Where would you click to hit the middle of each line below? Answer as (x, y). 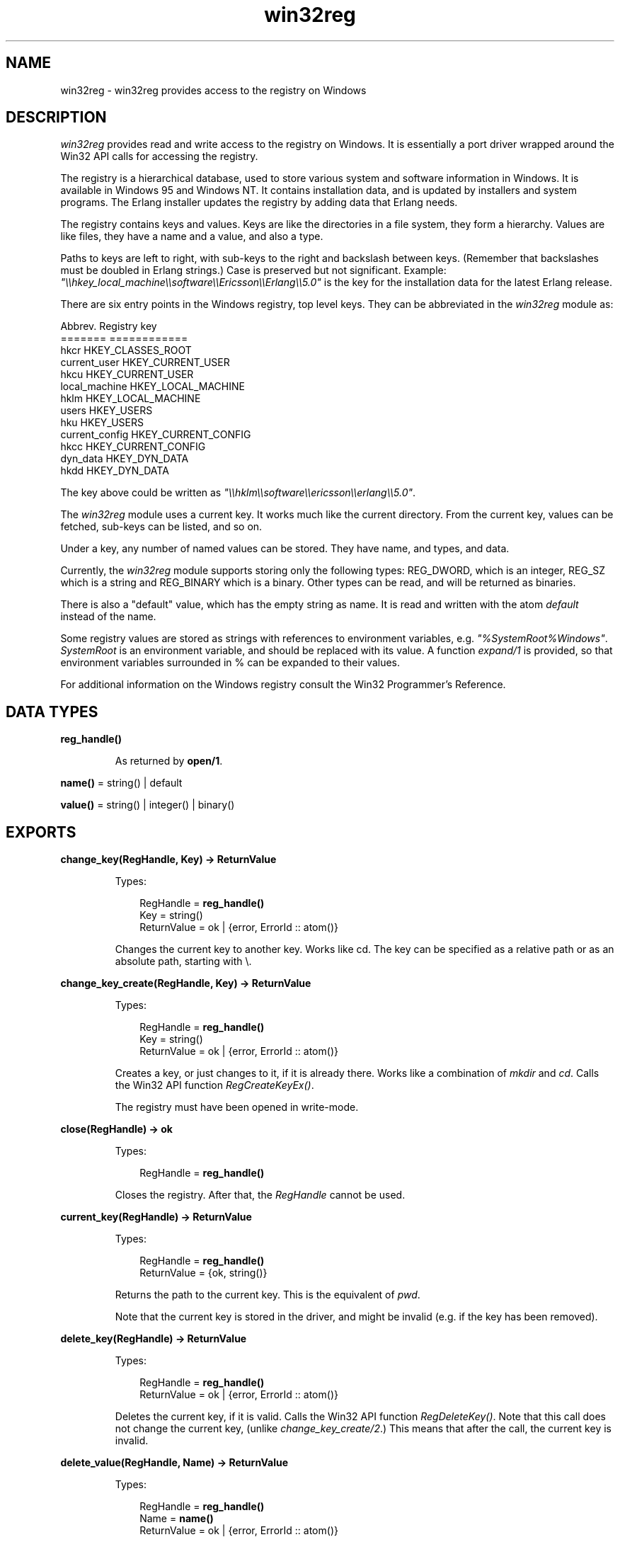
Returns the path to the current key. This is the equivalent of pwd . (268, 1295)
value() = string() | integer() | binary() (148, 805)
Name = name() (177, 1519)
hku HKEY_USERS (102, 423)
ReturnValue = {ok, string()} (203, 1273)
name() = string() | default (121, 783)
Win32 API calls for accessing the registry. (159, 156)
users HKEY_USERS (107, 411)
